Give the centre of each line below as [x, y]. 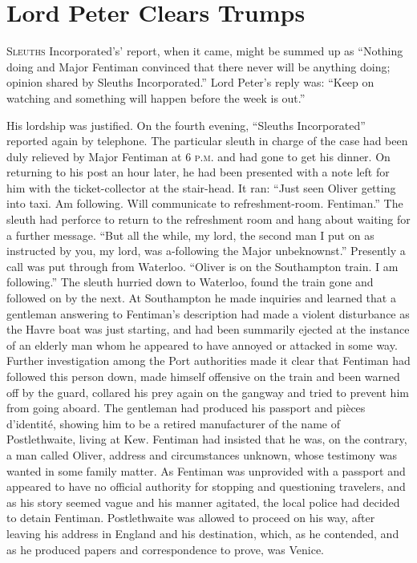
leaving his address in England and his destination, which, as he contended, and [203, 533]
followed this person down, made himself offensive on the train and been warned [203, 376]
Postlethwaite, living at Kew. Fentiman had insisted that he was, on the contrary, [207, 439]
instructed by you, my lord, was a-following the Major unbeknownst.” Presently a [206, 251]
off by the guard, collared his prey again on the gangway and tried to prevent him [208, 392]
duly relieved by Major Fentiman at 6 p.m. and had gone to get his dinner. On [198, 156]
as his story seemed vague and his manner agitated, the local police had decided [203, 502]
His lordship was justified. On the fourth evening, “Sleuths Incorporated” [186, 125]
